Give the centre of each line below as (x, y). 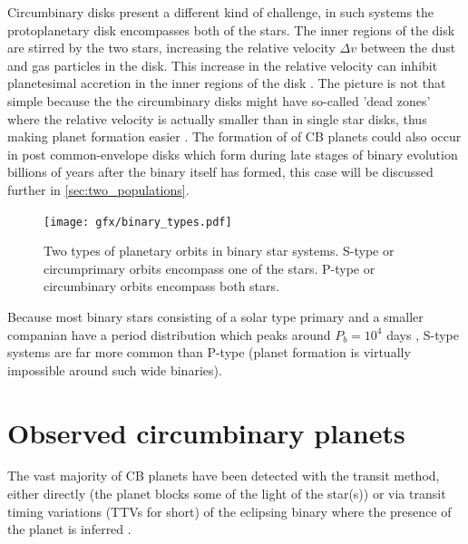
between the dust (408, 48)
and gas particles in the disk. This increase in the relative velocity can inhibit (223, 65)
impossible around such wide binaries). (115, 369)
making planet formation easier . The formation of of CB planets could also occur (234, 136)
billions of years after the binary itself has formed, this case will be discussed (220, 172)
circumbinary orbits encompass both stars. (161, 286)
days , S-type (423, 334)
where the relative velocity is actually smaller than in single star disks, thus (217, 118)
